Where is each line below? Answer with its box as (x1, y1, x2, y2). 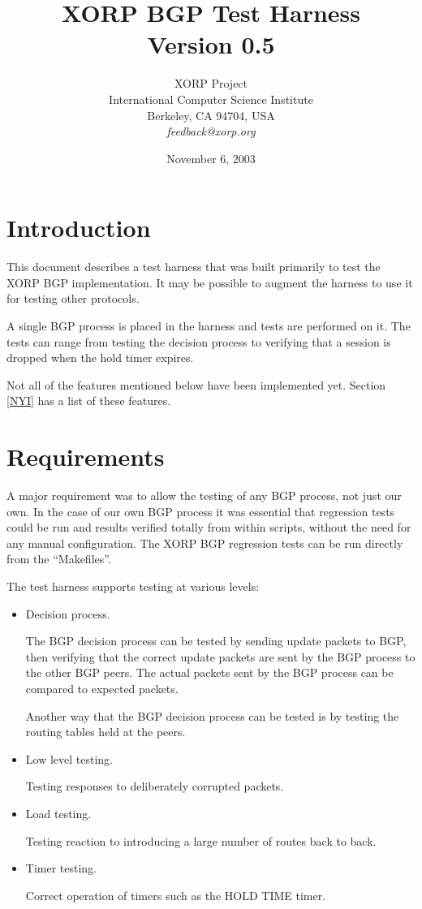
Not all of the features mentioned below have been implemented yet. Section (6, 376, 386, 393)
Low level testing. (25, 750, 113, 767)
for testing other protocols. (6, 290, 140, 307)
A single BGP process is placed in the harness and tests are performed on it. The (6, 317, 411, 334)
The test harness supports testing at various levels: (6, 578, 260, 595)
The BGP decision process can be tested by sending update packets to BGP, (25, 632, 407, 649)
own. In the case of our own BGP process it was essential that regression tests (6, 502, 395, 519)
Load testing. (25, 805, 92, 821)
